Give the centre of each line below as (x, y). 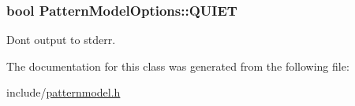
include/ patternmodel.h (64, 92)
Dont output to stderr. (61, 40)
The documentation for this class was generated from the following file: (178, 66)
